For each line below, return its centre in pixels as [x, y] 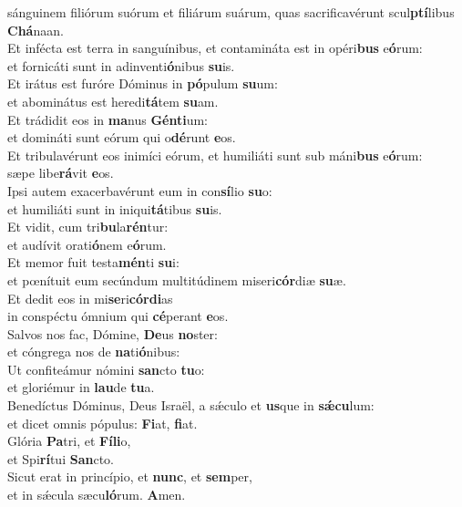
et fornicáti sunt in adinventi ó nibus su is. [121, 65]
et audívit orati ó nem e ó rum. [87, 244]
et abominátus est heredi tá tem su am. [113, 101]
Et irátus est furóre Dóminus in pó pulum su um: [143, 83]
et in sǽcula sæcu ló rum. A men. [97, 495]
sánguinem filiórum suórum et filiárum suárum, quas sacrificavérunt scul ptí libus [231, 12]
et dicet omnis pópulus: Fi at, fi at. [103, 423]
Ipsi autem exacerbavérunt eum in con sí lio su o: [140, 190]
